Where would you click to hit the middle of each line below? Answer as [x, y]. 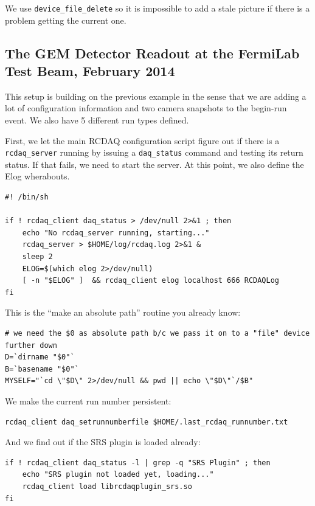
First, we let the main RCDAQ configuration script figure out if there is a [142, 140]
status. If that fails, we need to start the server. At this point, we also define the [154, 164]
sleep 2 [37, 257]
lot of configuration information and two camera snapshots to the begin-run [146, 108]
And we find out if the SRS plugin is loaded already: [103, 442]
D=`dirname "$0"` [40, 357]
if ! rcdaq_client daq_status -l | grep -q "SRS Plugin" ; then [138, 463]
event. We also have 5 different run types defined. [97, 120]
